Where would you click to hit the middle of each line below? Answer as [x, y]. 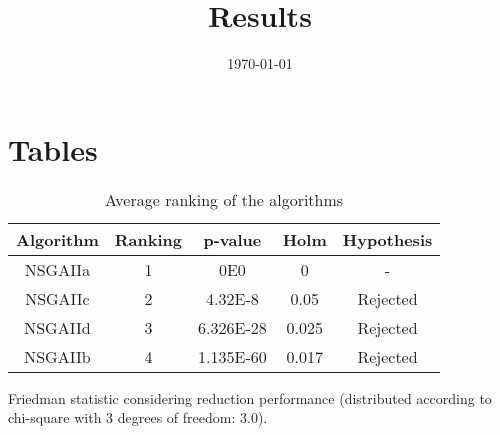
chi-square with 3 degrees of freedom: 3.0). [138, 417]
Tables [53, 148]
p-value [232, 239]
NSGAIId [57, 327]
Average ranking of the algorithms [224, 199]
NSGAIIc [57, 298]
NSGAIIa [57, 269]
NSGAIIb [57, 356]
